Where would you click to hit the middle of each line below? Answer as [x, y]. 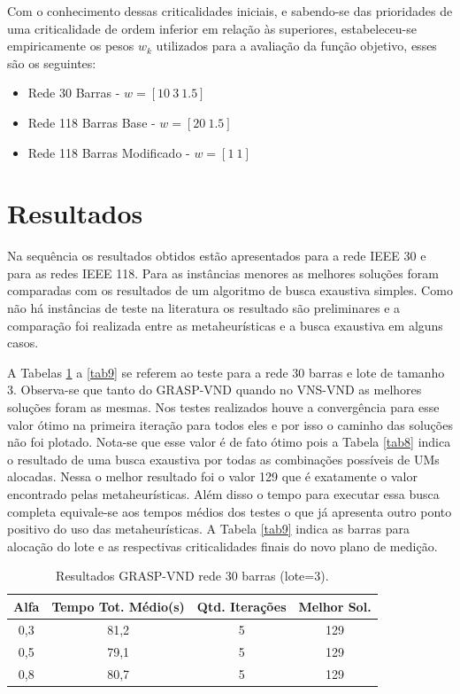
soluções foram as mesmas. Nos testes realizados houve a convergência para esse [223, 407]
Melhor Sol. [335, 606]
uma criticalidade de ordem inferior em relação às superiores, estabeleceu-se [212, 28]
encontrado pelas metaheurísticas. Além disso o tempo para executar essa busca [223, 494]
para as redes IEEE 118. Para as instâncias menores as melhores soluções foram [223, 273]
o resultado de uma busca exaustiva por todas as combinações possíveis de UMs [223, 459]
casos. [23, 343]
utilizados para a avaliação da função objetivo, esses [296, 46]
